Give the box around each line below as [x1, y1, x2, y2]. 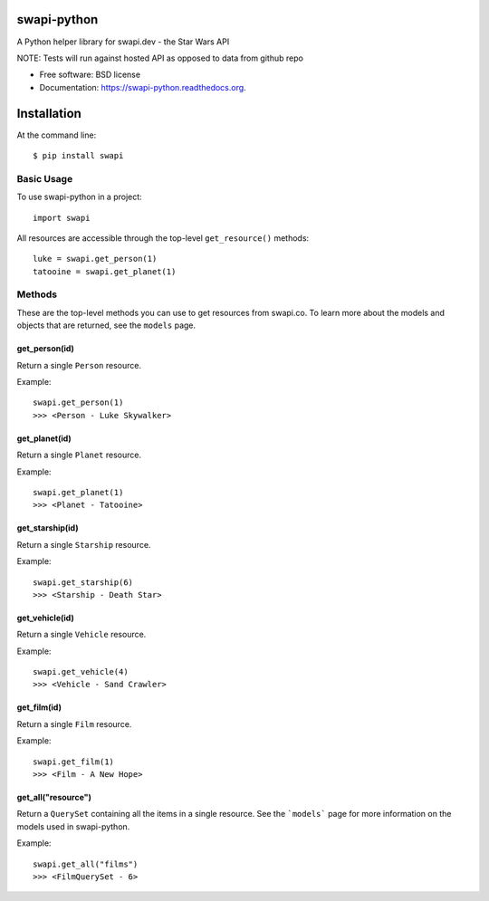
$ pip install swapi [33, 150, 124, 160]
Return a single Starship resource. [16, 539, 151, 550]
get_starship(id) [16, 522, 79, 533]
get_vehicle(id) [16, 612, 74, 623]
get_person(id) [16, 343, 74, 354]
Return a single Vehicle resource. [16, 629, 147, 640]
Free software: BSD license [39, 69, 140, 81]
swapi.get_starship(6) [33, 577, 134, 588]
